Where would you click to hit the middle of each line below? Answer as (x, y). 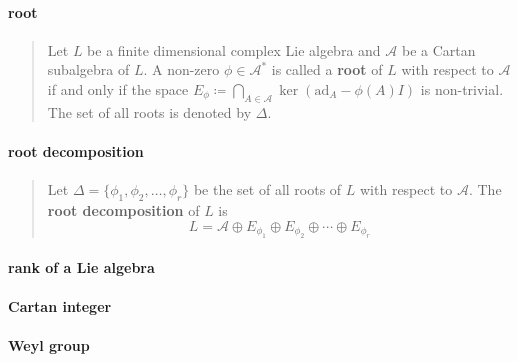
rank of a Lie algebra (81, 266)
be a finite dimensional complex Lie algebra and (234, 49)
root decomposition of (123, 209)
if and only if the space (118, 88)
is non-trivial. (462, 88)
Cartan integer (60, 305)
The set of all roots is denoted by (149, 111)
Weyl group (49, 344)
